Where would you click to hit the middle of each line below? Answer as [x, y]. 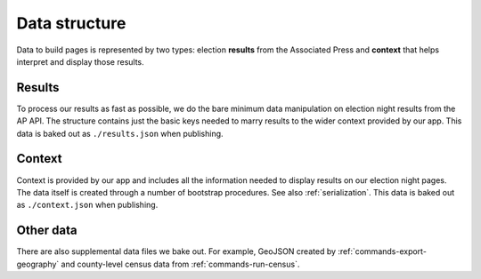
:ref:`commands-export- [382, 251]
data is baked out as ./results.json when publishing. [120, 133]
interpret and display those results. [80, 61]
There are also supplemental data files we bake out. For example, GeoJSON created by [176, 251]
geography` [38, 264]
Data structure [71, 23]
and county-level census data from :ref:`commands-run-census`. [180, 264]
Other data [47, 231]
